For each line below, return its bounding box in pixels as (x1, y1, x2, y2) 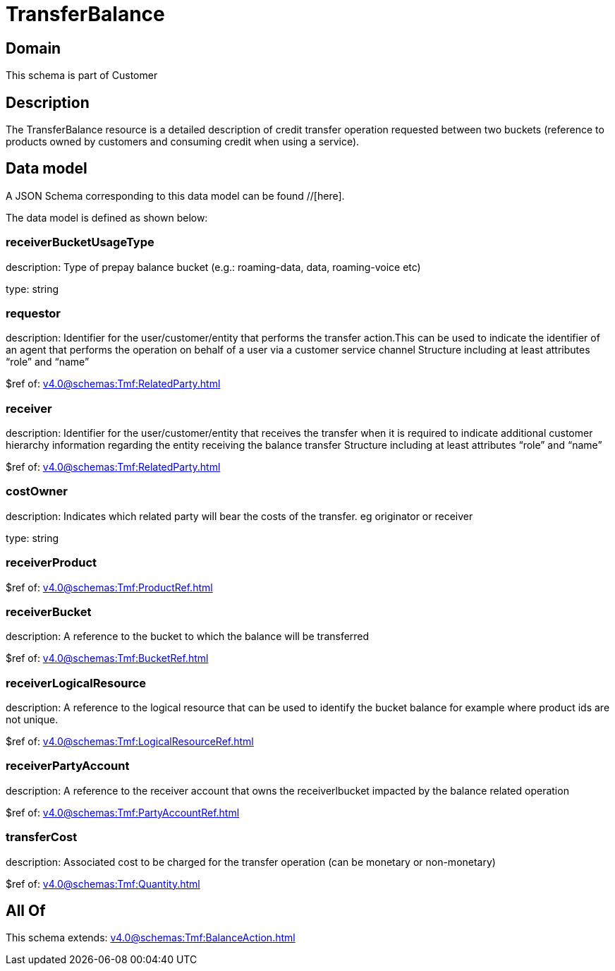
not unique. (6, 713, 59, 726)
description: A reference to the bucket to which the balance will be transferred (6, 630, 370, 643)
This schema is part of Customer (6, 69, 158, 82)
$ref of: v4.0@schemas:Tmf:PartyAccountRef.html (6, 806, 240, 819)
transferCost (6, 830, 78, 845)
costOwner (6, 484, 68, 499)
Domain (6, 39, 61, 57)
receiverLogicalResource (6, 675, 147, 690)
